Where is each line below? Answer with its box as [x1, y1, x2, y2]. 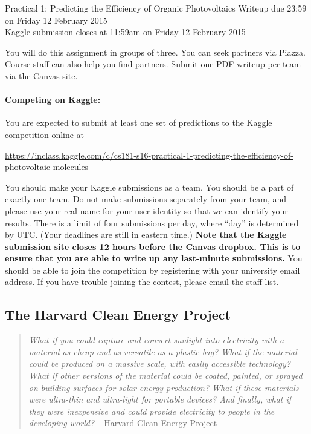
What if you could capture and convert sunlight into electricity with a [28, 334, 284, 346]
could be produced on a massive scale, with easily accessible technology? [28, 357, 290, 370]
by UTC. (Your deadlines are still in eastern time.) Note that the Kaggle [5, 228, 287, 241]
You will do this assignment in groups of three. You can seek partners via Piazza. [5, 45, 306, 58]
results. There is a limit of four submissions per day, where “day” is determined [5, 216, 299, 229]
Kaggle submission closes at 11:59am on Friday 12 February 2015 [5, 25, 246, 38]
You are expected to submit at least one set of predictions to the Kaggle [5, 116, 272, 129]
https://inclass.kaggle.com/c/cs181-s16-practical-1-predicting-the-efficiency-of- [5, 148, 293, 161]
